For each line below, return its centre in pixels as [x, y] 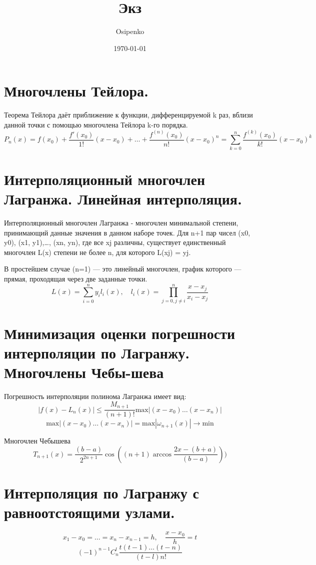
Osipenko [130, 31]
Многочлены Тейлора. [76, 91]
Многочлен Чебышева [37, 441]
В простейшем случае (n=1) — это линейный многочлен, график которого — [123, 269]
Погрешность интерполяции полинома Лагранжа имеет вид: [95, 396]
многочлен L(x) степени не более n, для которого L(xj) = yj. [97, 252]
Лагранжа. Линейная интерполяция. [123, 199]
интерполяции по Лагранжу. [97, 353]
